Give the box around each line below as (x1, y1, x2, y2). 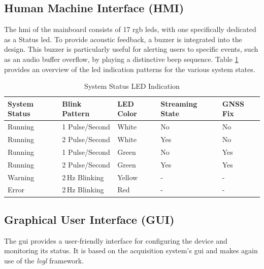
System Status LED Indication (84, 81, 180, 91)
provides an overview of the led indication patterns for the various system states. (4, 63, 255, 74)
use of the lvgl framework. (4, 255, 84, 265)
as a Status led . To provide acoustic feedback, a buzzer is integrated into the (4, 33, 242, 44)
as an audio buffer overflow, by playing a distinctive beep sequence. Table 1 (4, 53, 239, 64)
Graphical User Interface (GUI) (4, 211, 175, 227)
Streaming (160, 98, 197, 109)
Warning (8, 172, 35, 182)
